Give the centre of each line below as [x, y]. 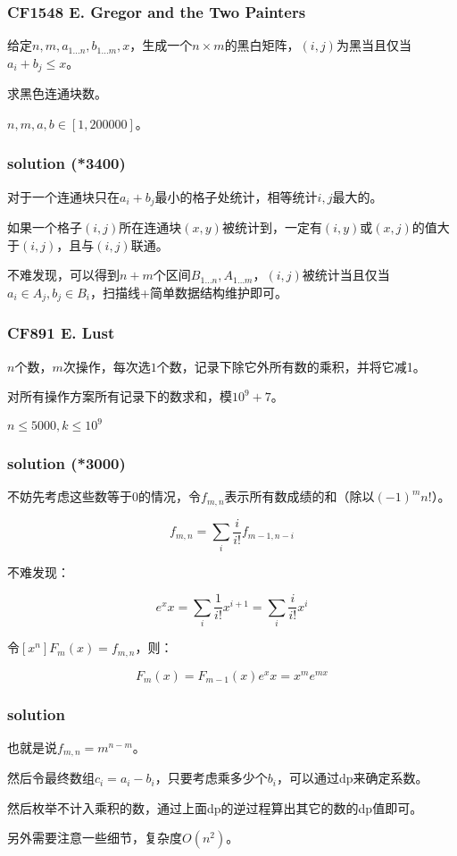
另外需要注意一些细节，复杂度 [95, 838]
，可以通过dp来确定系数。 [352, 778]
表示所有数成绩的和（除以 [299, 496]
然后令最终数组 [51, 778]
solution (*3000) [66, 463]
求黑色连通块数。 [57, 93]
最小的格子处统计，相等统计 [236, 196]
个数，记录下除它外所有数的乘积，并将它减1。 [291, 366]
